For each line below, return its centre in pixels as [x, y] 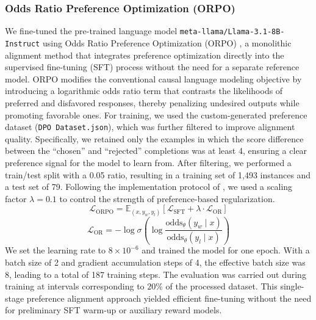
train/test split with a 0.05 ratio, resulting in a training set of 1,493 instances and [158, 174]
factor [16, 198]
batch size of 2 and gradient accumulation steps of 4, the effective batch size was [155, 262]
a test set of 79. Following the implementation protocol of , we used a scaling [149, 187]
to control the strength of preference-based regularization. [167, 198]
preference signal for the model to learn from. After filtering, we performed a [148, 162]
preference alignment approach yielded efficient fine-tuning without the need [169, 298]
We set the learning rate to [56, 250]
